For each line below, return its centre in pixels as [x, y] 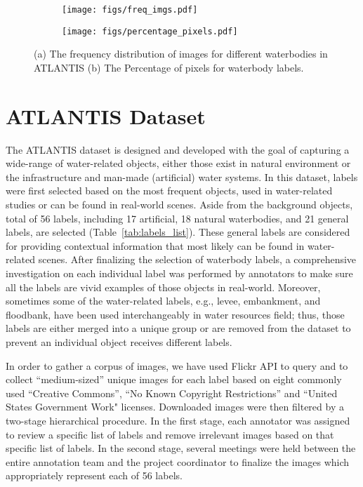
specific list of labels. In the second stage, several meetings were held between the [181, 448]
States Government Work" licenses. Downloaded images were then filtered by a [175, 407]
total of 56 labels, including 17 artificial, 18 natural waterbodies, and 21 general [177, 218]
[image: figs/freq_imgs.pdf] [130, 10]
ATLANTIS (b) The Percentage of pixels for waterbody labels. [169, 67]
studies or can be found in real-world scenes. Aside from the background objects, [179, 204]
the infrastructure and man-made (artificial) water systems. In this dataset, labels [182, 176]
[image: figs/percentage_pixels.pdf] [150, 31]
